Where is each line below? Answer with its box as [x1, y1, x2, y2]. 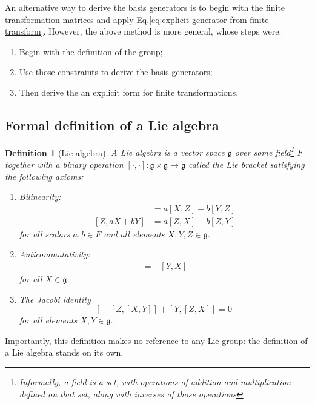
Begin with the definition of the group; [19, 45, 163, 58]
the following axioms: [5, 170, 84, 182]
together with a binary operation [5, 158, 124, 171]
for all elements [19, 314, 78, 326]
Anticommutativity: [19, 248, 90, 260]
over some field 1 [234, 144, 294, 159]
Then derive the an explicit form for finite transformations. [19, 85, 239, 98]
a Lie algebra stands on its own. [5, 346, 124, 359]
